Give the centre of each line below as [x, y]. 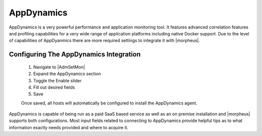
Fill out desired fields [54, 87]
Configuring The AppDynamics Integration [75, 54]
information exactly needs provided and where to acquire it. [69, 127]
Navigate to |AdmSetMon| [59, 67]
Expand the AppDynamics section [67, 74]
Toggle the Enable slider [57, 80]
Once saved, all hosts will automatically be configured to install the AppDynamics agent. [109, 103]
